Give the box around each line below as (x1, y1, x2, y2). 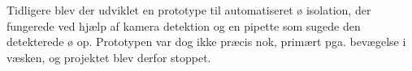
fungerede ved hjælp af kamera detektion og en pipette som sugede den (7, 17, 361, 34)
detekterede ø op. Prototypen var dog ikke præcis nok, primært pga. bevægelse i (7, 33, 406, 50)
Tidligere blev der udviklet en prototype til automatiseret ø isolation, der (7, 2, 371, 18)
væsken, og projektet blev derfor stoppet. (7, 48, 211, 65)
